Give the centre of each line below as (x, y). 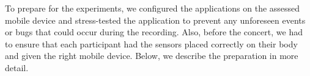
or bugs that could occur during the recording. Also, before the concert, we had (154, 32)
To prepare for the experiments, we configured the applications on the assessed (153, 8)
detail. (17, 67)
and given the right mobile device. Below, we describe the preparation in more (152, 56)
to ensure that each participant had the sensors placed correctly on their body (151, 43)
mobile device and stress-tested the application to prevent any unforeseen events (155, 20)
